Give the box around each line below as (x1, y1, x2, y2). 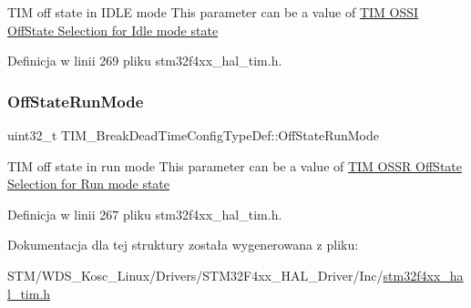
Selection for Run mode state (7, 174, 170, 193)
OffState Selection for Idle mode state (7, 20, 219, 39)
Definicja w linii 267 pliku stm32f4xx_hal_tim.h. (7, 204, 282, 223)
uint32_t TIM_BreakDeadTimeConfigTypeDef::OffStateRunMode (7, 126, 380, 144)
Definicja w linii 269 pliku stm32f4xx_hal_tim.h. (7, 51, 282, 70)
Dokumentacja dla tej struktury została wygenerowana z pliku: (7, 235, 359, 254)
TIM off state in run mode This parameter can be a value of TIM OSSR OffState (7, 156, 462, 175)
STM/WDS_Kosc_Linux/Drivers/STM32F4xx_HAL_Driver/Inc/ (7, 265, 384, 284)
